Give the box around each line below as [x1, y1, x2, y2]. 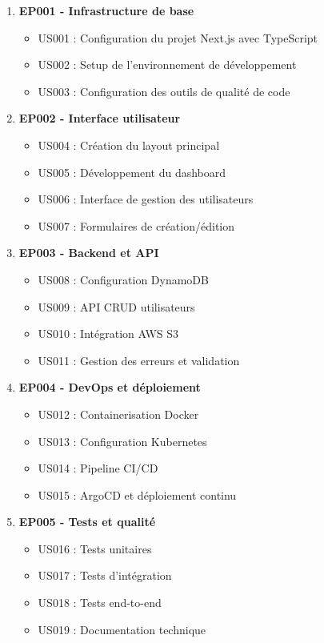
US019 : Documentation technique [38, 621, 206, 637]
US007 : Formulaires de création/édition [38, 217, 234, 234]
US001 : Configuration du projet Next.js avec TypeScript [38, 29, 318, 46]
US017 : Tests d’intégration [38, 567, 172, 584]
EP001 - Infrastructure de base [18, 2, 194, 18]
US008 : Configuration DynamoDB [38, 271, 209, 287]
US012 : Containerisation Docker [38, 405, 199, 422]
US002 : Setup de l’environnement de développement [38, 56, 297, 73]
